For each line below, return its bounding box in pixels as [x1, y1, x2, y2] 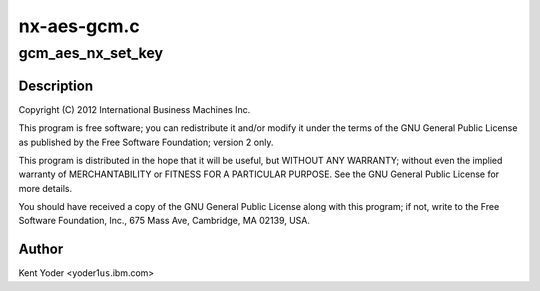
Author [18, 241, 64, 258]
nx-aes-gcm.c [18, 15, 140, 37]
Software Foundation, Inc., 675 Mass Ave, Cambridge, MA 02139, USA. [18, 215, 310, 227]
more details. [18, 182, 73, 194]
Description [18, 77, 94, 94]
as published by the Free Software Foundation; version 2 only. [18, 136, 274, 148]
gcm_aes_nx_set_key [18, 44, 164, 62]
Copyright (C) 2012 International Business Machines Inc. [18, 103, 251, 115]
